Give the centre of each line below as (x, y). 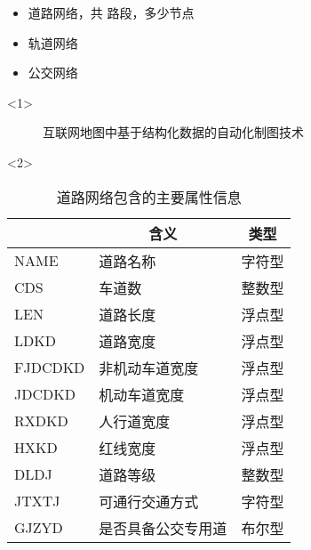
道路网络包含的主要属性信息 (149, 197)
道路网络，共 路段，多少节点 (111, 12)
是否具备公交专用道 (163, 528)
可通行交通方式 (149, 501)
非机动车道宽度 (149, 368)
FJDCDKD (50, 368)
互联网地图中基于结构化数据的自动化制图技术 (173, 132)
